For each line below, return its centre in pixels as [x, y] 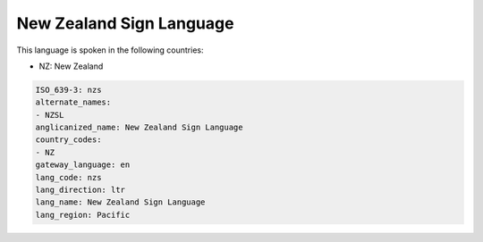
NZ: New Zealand [71, 66]
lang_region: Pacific [83, 215]
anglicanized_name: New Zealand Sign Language [139, 128]
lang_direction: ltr [80, 190]
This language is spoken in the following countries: [110, 50]
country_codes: [68, 140]
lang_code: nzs [68, 177]
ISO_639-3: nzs [68, 90]
